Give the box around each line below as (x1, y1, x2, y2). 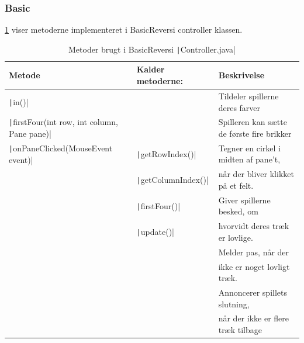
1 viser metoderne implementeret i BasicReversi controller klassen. (5, 23, 243, 36)
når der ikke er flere (218, 312, 289, 324)
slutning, (218, 297, 250, 310)
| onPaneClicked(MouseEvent (9, 141, 113, 154)
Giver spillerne (218, 193, 271, 206)
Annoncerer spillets (218, 286, 287, 298)
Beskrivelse (218, 69, 265, 81)
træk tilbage (218, 323, 262, 335)
